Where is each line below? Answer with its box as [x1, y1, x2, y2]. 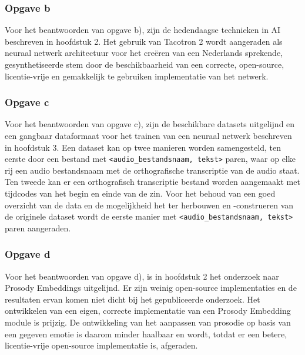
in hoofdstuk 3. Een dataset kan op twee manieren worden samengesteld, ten [5, 141, 281, 153]
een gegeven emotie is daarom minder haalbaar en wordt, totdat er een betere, [5, 327, 287, 340]
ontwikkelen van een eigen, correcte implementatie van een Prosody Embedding [5, 304, 291, 317]
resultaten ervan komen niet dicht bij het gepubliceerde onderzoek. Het [5, 293, 260, 305]
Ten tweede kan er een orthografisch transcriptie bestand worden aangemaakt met [5, 175, 300, 188]
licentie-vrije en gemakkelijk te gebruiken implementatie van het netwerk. [5, 69, 269, 82]
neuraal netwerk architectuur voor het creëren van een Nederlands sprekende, [5, 47, 283, 59]
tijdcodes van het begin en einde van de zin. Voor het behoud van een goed [5, 187, 276, 200]
